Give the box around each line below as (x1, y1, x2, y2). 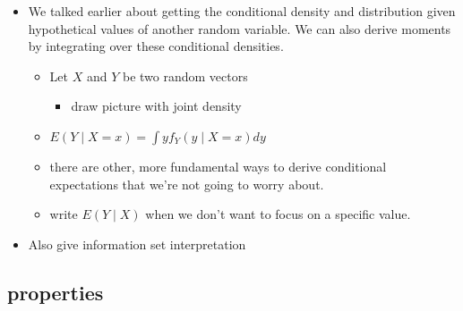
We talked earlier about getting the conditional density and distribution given (28, 2, 456, 20)
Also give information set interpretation (28, 234, 246, 253)
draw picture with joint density (71, 97, 242, 115)
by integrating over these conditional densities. (28, 37, 284, 55)
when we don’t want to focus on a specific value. (145, 205, 411, 223)
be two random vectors (122, 66, 248, 85)
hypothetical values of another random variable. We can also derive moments (28, 19, 451, 38)
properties (7, 278, 104, 306)
